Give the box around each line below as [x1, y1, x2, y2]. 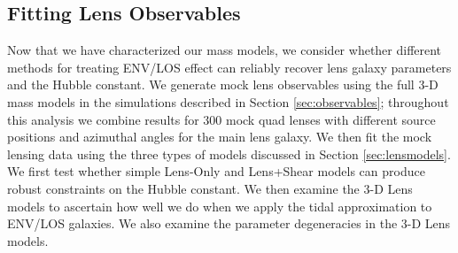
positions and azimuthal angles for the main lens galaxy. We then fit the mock [7, 127, 432, 146]
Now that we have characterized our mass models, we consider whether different [7, 41, 442, 59]
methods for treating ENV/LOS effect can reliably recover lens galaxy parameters [7, 57, 452, 76]
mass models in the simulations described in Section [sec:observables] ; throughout [7, 92, 449, 111]
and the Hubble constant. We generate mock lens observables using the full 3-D [7, 75, 439, 94]
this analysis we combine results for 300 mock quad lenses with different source [7, 110, 436, 128]
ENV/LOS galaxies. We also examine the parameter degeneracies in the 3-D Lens [7, 214, 451, 233]
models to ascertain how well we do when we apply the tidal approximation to [7, 196, 432, 215]
